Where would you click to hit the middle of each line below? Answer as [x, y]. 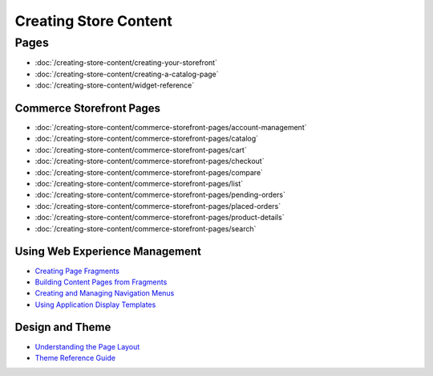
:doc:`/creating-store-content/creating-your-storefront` [126, 63]
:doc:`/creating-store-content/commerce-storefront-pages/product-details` [160, 218]
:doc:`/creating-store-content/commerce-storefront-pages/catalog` [147, 139]
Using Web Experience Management [108, 252]
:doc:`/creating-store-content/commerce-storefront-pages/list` [139, 184]
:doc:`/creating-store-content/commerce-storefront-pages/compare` [149, 172]
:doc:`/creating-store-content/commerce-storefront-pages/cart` [141, 149]
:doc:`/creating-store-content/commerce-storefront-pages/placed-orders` [158, 206]
